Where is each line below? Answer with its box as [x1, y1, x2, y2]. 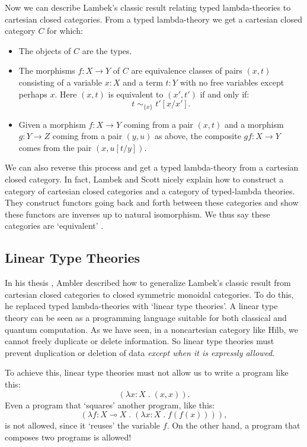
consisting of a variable [18, 75, 102, 88]
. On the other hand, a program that [167, 419, 300, 432]
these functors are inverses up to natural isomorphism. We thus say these [5, 207, 270, 220]
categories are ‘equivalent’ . [5, 219, 104, 232]
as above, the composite [154, 130, 241, 142]
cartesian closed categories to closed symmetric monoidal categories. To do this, [5, 288, 294, 300]
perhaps [18, 87, 47, 100]
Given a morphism [18, 118, 86, 130]
